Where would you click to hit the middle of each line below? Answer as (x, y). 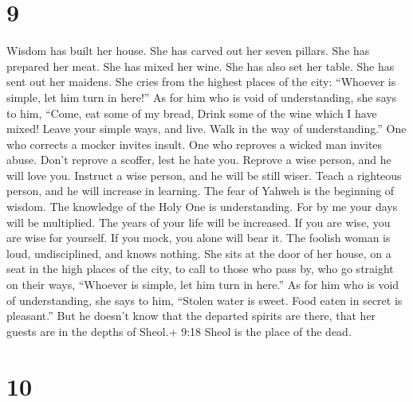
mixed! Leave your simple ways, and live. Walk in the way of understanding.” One (206, 129)
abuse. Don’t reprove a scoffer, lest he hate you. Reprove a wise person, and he (199, 160)
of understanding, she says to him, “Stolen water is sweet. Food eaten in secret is (205, 300)
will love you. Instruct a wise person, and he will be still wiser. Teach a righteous (204, 175)
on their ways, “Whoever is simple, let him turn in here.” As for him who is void (203, 285)
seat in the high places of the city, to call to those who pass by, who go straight (200, 269)
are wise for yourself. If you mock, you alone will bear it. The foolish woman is (199, 238)
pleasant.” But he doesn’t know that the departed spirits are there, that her (191, 316)
